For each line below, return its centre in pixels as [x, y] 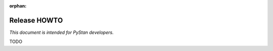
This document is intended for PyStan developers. [61, 32]
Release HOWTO [36, 20]
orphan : [18, 6]
